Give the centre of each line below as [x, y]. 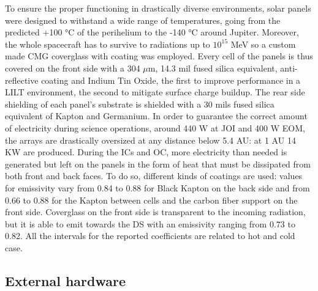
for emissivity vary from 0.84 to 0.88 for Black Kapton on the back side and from [157, 187]
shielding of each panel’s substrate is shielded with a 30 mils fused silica [140, 104]
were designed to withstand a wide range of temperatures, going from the [143, 20]
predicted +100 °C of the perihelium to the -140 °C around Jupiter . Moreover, [152, 32]
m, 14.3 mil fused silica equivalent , [213, 68]
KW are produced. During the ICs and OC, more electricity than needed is [146, 152]
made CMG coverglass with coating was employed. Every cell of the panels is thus [159, 56]
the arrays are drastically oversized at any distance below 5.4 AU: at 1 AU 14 [150, 140]
